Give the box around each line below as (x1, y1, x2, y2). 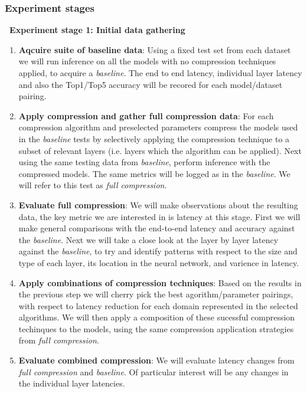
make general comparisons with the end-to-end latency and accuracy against (18, 222, 295, 234)
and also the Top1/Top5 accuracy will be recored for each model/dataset (18, 78, 283, 90)
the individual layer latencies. (18, 377, 125, 389)
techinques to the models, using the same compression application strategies (18, 322, 294, 335)
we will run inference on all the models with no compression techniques (18, 55, 276, 67)
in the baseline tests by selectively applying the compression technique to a (18, 132, 290, 145)
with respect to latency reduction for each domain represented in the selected (18, 299, 298, 312)
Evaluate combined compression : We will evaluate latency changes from (18, 354, 295, 366)
